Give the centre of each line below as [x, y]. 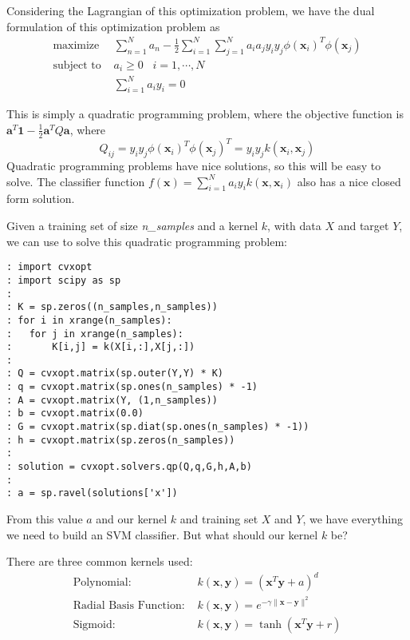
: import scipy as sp [64, 280]
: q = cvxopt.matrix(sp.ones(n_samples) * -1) [132, 387]
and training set [219, 519]
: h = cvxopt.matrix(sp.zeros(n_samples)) [121, 440]
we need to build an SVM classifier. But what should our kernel [162, 534]
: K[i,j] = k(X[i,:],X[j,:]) [101, 347]
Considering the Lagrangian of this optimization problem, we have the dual [191, 10]
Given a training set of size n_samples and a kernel [132, 226]
